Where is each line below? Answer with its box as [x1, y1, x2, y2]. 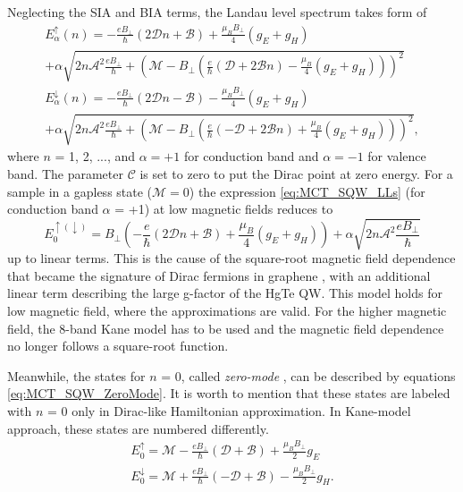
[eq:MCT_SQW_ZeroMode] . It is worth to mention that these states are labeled [7, 384, 450, 403]
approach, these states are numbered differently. [7, 419, 269, 437]
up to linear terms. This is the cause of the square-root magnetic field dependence [7, 249, 456, 267]
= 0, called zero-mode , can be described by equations [161, 366, 456, 385]
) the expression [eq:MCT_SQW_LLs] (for [189, 182, 425, 200]
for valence [367, 147, 426, 165]
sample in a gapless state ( [7, 182, 153, 200]
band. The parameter [7, 164, 123, 182]
